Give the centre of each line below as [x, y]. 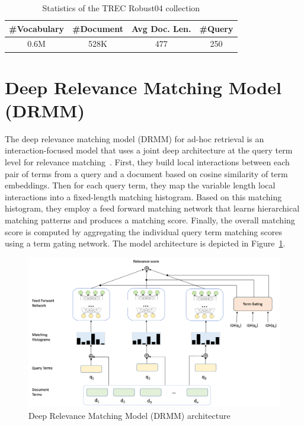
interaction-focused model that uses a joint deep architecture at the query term [149, 150]
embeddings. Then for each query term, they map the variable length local [140, 185]
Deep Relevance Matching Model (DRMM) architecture [129, 415]
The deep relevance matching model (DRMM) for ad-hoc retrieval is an [135, 138]
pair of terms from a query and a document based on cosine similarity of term [146, 173]
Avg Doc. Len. [161, 28]
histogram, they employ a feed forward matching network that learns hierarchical [152, 208]
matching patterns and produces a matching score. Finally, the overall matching [150, 220]
